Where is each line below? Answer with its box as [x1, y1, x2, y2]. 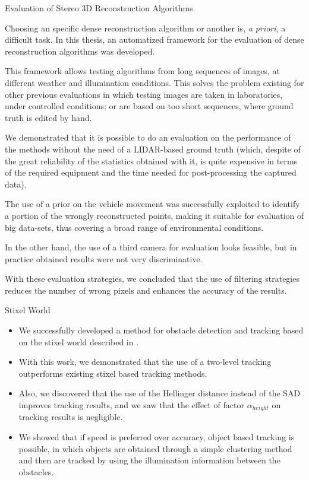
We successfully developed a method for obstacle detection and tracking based [18, 324, 304, 336]
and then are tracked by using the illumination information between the [18, 454, 280, 466]
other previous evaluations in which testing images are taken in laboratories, [5, 88, 283, 100]
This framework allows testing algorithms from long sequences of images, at [5, 65, 280, 77]
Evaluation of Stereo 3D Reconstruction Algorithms [5, 2, 193, 14]
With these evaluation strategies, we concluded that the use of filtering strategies [5, 272, 299, 285]
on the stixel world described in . [18, 335, 139, 348]
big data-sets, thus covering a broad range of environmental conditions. [5, 221, 264, 233]
